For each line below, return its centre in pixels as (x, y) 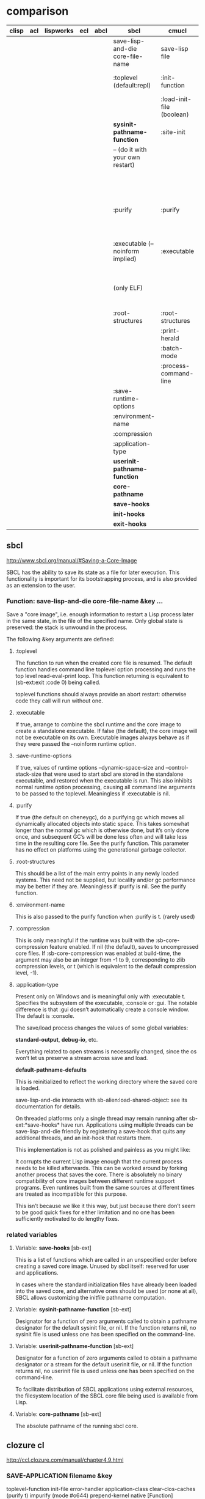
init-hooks (129, 514)
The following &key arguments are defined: (60, 639)
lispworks (59, 31)
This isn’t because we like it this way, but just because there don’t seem (105, 1206)
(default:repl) (132, 85)
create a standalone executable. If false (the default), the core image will (106, 731)
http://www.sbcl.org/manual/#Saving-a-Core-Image (72, 560)
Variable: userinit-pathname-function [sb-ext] (74, 1346)
